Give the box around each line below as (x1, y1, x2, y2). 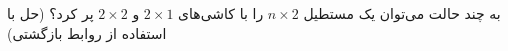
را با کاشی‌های (178, 3, 264, 23)
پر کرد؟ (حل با (7, 3, 94, 23)
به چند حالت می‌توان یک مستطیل (303, 3, 501, 23)
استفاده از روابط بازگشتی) (7, 22, 167, 43)
